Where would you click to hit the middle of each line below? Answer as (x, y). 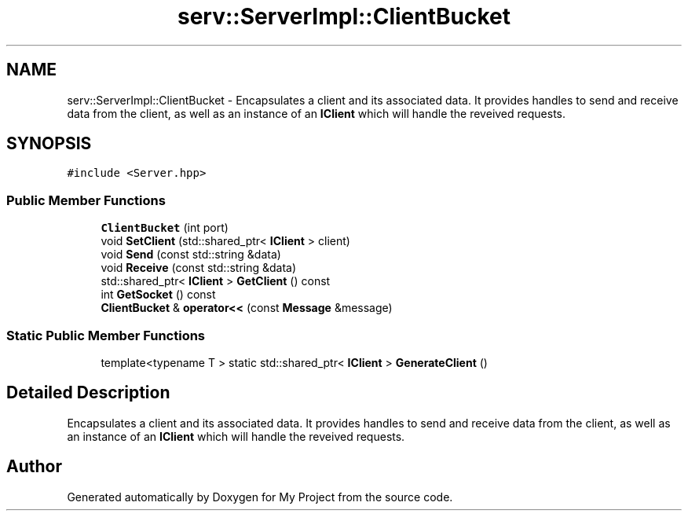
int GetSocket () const (158, 295)
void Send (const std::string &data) (191, 255)
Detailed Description (88, 393)
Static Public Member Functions (106, 335)
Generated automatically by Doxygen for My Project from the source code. (260, 497)
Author (34, 467)
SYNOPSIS (49, 144)
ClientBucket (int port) (165, 228)
